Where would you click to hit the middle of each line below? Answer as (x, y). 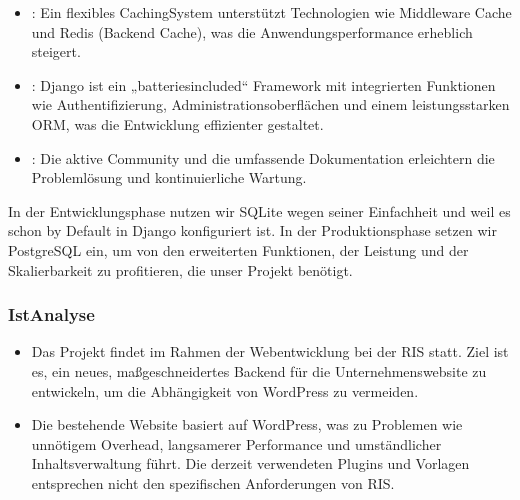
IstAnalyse (51, 314)
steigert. (56, 51)
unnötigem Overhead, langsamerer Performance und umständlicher (236, 443)
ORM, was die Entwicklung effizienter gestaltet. (177, 123)
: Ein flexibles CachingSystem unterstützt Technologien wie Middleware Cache (271, 12)
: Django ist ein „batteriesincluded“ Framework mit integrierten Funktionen (263, 84)
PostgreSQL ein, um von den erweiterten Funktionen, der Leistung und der (238, 249)
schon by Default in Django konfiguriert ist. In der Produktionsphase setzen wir (252, 230)
